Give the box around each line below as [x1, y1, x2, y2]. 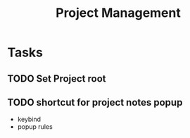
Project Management [56, 5, 181, 21]
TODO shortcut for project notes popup [7, 96, 183, 108]
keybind [17, 115, 41, 124]
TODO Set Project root [7, 73, 107, 84]
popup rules [17, 123, 53, 131]
